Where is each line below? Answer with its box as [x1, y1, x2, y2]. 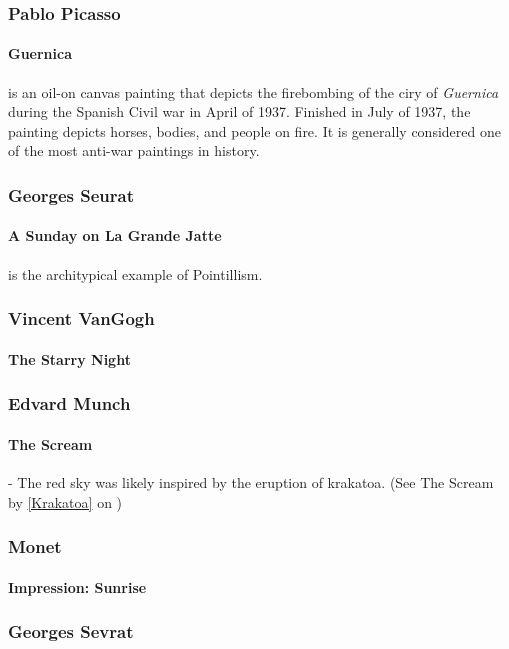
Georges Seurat [8, 182, 135, 207]
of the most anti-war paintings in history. [8, 140, 260, 161]
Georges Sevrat [8, 619, 134, 644]
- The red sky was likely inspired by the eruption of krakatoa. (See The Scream [8, 471, 494, 492]
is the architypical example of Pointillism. [8, 263, 263, 284]
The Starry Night [8, 348, 131, 369]
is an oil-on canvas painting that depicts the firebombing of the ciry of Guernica [8, 81, 499, 102]
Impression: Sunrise [8, 576, 147, 597]
